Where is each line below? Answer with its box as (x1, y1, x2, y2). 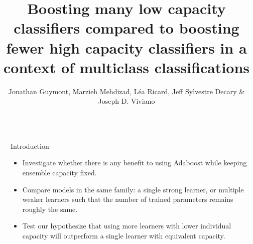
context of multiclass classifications (3, 57, 250, 77)
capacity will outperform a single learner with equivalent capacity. (22, 230, 225, 241)
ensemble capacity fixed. (22, 167, 97, 178)
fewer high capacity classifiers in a (6, 37, 247, 58)
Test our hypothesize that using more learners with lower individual (22, 220, 231, 231)
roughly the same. (22, 203, 78, 214)
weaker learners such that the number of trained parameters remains (22, 194, 233, 204)
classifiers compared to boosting (14, 18, 239, 38)
